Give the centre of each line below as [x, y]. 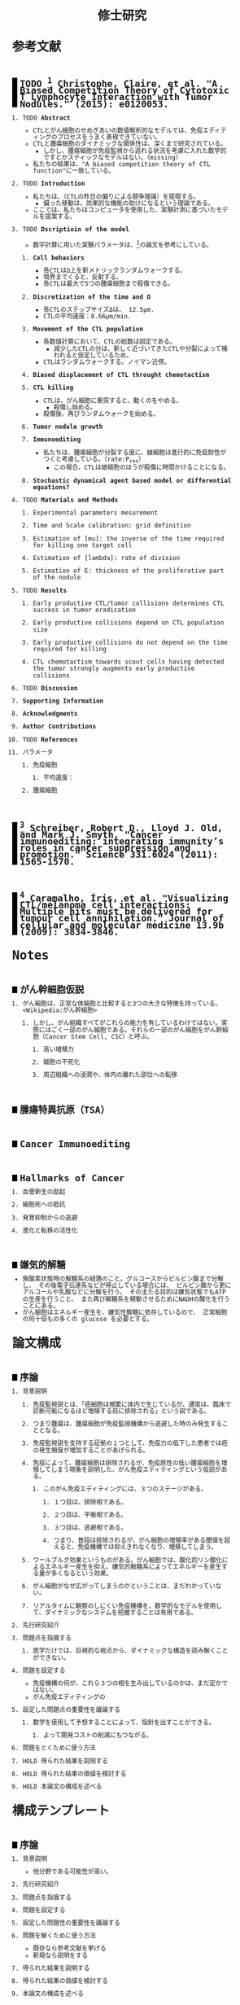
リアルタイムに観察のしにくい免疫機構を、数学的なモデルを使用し [128, 1606]
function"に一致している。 [74, 171]
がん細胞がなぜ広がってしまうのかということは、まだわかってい [124, 1587]
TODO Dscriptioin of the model [76, 230]
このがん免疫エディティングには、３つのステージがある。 [125, 1489]
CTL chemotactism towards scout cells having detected [129, 662]
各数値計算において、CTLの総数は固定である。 [110, 342]
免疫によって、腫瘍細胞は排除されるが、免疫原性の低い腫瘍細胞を [127, 1463]
